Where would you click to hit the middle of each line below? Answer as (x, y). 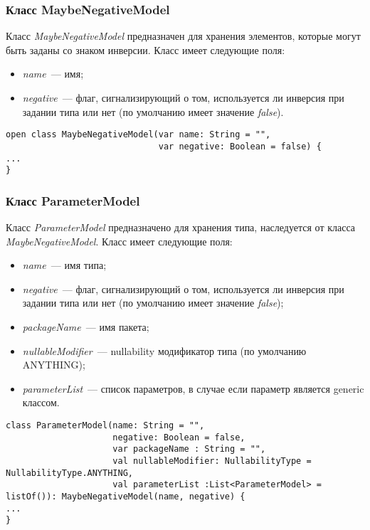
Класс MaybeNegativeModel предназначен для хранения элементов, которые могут (183, 36)
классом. (41, 402)
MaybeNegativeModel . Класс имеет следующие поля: (119, 241)
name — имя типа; (64, 265)
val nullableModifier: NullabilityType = (212, 461)
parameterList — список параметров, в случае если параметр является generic (193, 388)
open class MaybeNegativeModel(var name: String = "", (138, 135)
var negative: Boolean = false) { (240, 146)
